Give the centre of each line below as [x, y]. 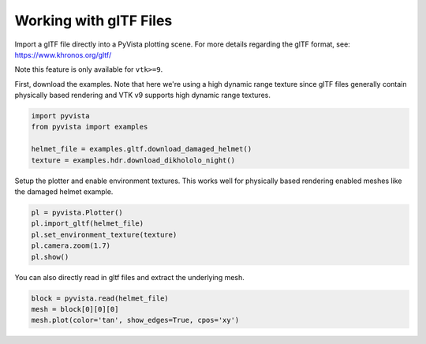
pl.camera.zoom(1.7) [71, 246]
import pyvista [60, 116]
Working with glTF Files [93, 21]
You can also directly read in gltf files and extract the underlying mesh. [129, 277]
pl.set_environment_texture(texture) [104, 234]
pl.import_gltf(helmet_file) [88, 224]
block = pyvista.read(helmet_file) [100, 298]
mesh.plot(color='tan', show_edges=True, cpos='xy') [135, 320]
